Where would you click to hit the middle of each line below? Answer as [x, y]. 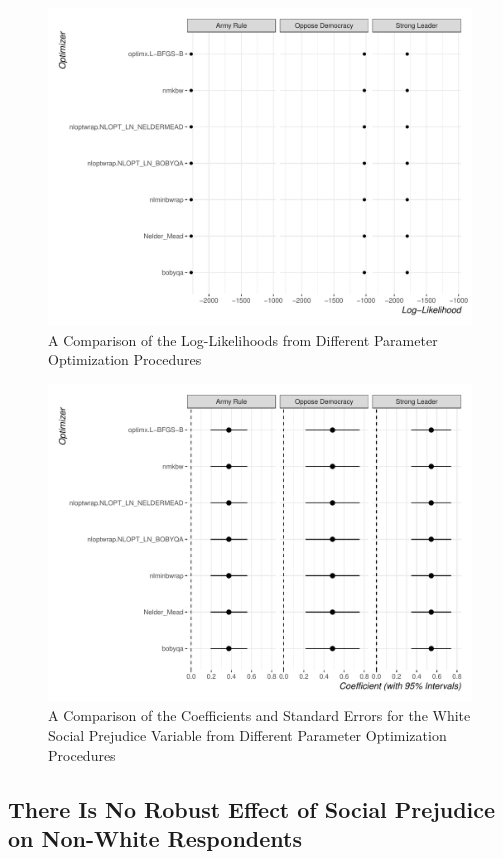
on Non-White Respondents [155, 837]
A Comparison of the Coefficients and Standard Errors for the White [259, 715]
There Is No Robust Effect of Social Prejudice [252, 808]
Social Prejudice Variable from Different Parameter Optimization [247, 734]
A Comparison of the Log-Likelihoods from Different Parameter [243, 339]
